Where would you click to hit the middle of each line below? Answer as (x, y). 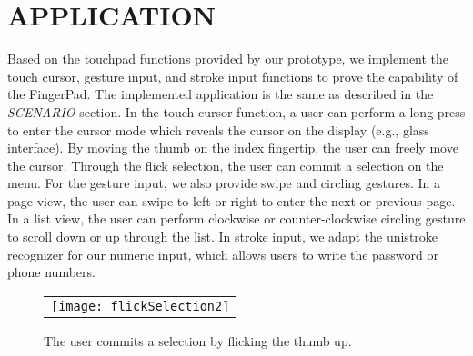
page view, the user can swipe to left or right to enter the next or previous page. (231, 200)
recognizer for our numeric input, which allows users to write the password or (223, 254)
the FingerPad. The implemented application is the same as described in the (221, 94)
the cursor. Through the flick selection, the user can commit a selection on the (226, 165)
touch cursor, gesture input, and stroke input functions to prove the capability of (233, 76)
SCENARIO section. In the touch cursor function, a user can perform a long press (236, 111)
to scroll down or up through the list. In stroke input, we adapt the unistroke (223, 237)
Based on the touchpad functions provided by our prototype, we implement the (228, 59)
